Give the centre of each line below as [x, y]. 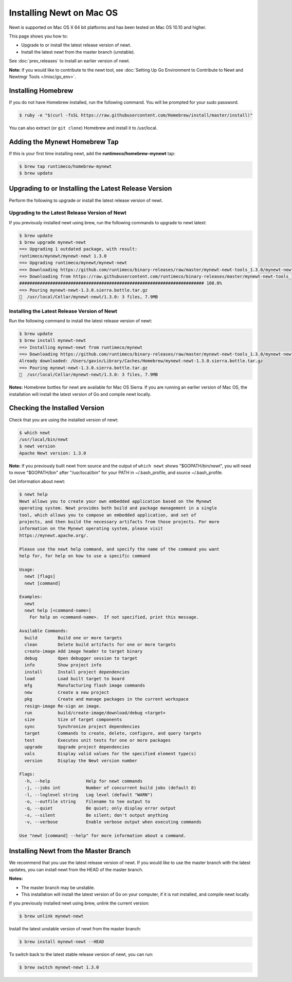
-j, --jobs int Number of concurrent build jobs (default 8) [110, 788]
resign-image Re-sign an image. [63, 706]
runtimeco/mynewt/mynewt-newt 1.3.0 [63, 256]
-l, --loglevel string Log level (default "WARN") [89, 795]
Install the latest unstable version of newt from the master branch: [75, 929]
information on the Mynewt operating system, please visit [91, 529]
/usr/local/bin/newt [44, 439]
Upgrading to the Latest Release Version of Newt [68, 213]
